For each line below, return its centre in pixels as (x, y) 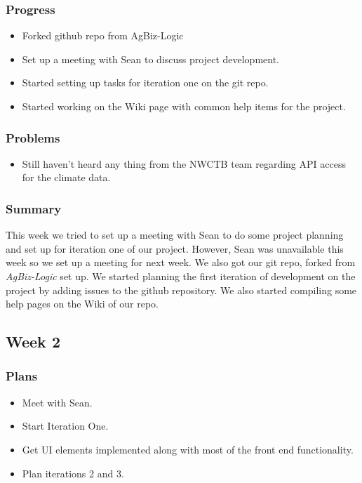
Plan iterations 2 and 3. (73, 473)
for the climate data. (66, 177)
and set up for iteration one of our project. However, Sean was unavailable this (175, 248)
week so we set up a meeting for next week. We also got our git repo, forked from (181, 262)
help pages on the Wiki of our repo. (82, 304)
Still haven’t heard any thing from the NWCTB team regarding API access (184, 163)
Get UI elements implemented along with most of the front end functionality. (188, 449)
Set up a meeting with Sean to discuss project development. (150, 59)
